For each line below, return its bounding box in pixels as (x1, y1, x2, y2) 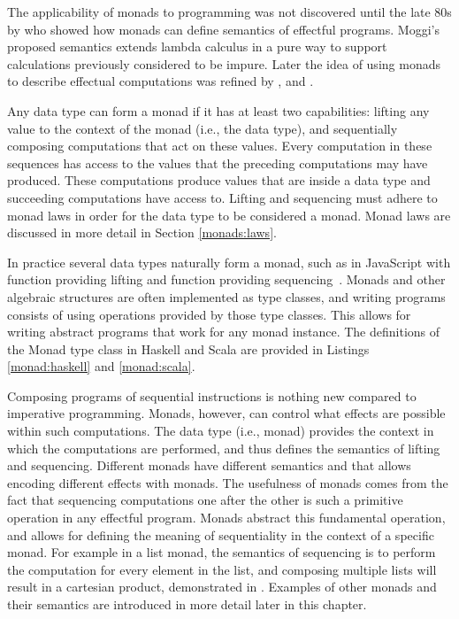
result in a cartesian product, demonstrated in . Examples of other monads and (7, 577, 437, 596)
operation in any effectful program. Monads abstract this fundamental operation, (7, 508, 446, 527)
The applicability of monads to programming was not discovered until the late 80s (7, 3, 452, 20)
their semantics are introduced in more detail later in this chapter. (7, 595, 367, 613)
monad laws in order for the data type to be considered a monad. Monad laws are (7, 205, 451, 224)
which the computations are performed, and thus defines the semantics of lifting (7, 438, 440, 457)
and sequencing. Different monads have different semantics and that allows (7, 456, 411, 475)
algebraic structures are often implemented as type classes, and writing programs (7, 287, 446, 306)
